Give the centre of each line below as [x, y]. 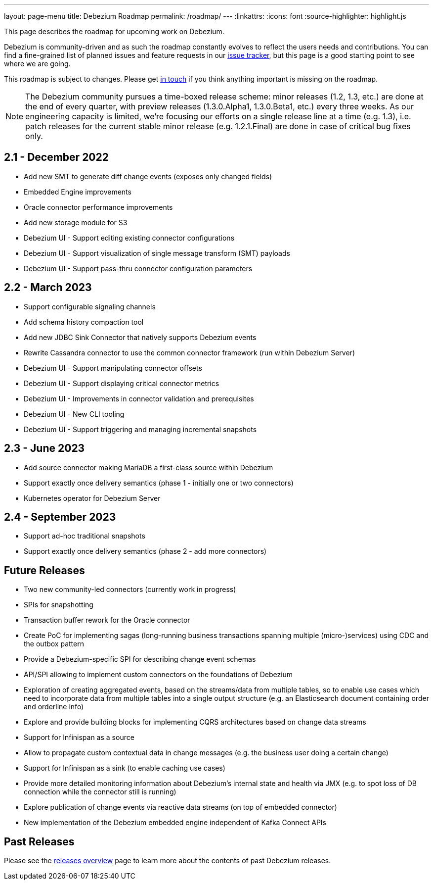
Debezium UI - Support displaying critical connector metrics [122, 383]
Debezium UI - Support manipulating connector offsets [113, 368]
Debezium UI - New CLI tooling [74, 414]
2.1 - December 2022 [56, 157]
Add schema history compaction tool [84, 322]
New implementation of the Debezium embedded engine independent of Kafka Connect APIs [175, 823]
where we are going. [37, 64]
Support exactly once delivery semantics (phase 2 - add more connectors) [145, 551]
